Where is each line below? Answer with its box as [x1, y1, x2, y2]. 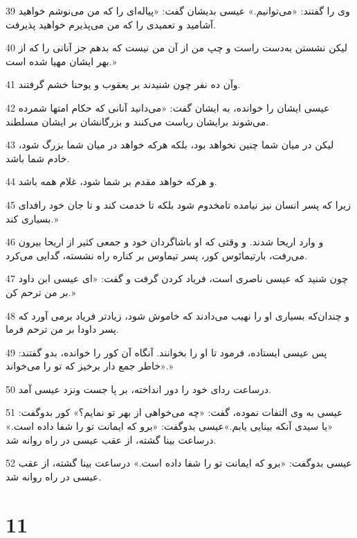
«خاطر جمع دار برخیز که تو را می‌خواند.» [6, 358, 174, 373]
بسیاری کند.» [6, 211, 59, 225]
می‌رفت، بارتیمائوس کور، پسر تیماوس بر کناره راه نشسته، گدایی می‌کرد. [6, 248, 307, 262]
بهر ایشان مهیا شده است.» [6, 53, 117, 68]
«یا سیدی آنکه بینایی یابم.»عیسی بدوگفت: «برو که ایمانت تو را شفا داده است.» [6, 419, 333, 433]
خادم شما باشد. [6, 150, 70, 165]
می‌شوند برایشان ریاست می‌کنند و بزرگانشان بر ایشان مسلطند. [6, 114, 269, 128]
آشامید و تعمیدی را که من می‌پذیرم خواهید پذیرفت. [6, 17, 216, 31]
